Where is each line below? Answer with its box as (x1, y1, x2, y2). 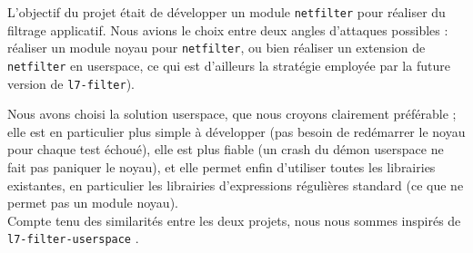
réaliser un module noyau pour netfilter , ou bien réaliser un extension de (7, 38, 426, 57)
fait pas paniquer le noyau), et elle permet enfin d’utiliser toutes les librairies (7, 158, 436, 176)
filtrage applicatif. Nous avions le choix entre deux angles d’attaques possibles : (7, 20, 448, 39)
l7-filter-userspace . (7, 229, 139, 248)
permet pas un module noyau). (7, 193, 178, 212)
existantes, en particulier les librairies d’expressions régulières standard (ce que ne (7, 175, 464, 194)
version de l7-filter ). (7, 73, 136, 92)
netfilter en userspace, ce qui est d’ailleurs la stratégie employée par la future (7, 55, 450, 74)
